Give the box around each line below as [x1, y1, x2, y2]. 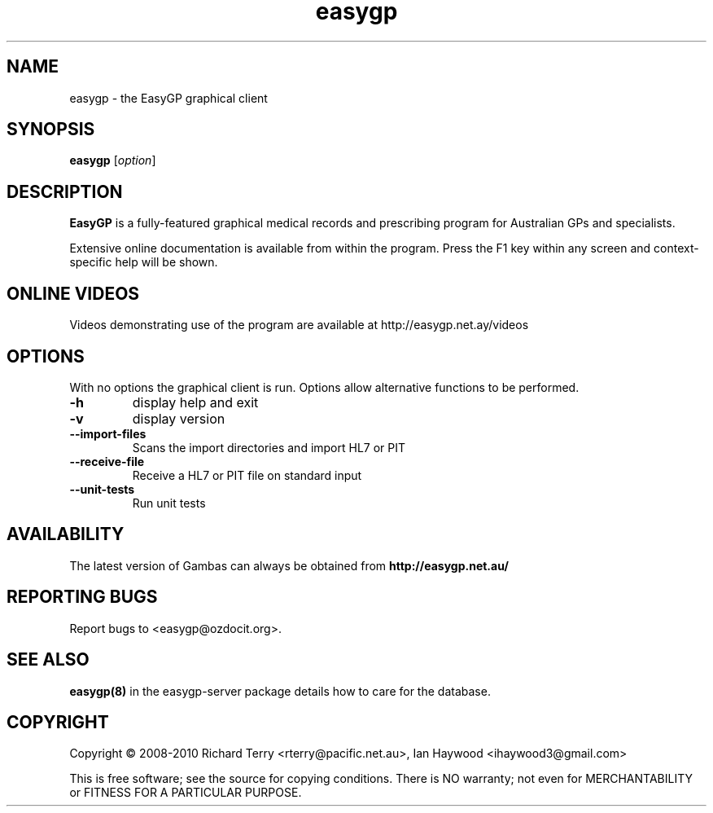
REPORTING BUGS [7, 587, 158, 608]
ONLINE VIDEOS [7, 283, 140, 304]
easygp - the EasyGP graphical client [69, 90, 268, 105]
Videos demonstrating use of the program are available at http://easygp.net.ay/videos [69, 318, 529, 332]
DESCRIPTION [7, 181, 123, 202]
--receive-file [69, 454, 145, 468]
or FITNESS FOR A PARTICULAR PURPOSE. [69, 785, 302, 800]
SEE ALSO [7, 649, 90, 670]
